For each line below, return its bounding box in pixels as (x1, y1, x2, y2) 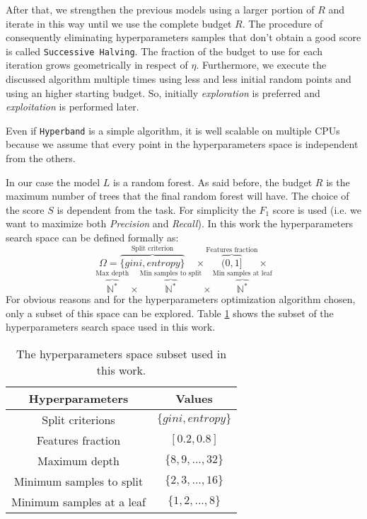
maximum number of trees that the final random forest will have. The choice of (6, 188, 349, 203)
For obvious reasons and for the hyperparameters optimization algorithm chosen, (6, 292, 356, 306)
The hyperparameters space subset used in (16, 345, 227, 362)
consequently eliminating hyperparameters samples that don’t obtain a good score (6, 30, 361, 45)
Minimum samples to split (13, 472, 144, 489)
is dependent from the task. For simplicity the (57, 202, 256, 217)
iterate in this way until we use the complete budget (6, 16, 232, 30)
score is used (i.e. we (272, 202, 361, 217)
